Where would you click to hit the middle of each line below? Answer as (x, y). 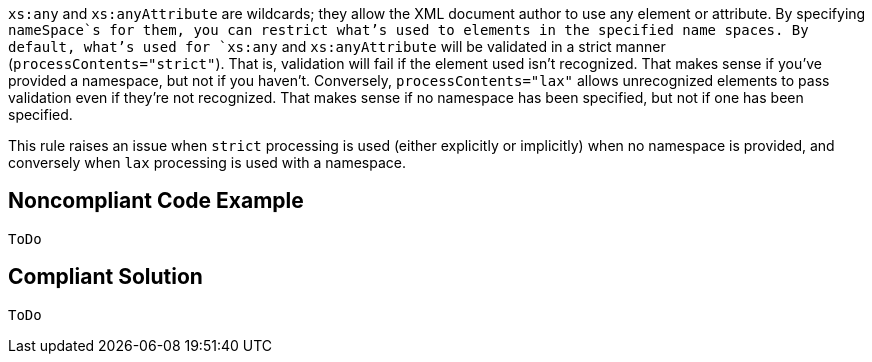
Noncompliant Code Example (156, 201)
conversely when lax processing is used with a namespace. (207, 162)
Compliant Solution (105, 277)
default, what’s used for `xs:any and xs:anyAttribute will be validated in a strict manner (337, 46)
